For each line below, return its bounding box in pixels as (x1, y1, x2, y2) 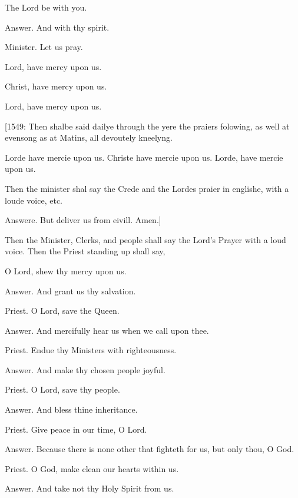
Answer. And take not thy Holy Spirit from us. (5, 482, 174, 494)
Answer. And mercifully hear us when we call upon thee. (5, 324, 209, 336)
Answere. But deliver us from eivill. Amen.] (5, 214, 161, 226)
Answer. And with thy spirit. (5, 21, 110, 33)
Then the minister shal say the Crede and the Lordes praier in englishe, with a (5, 182, 289, 194)
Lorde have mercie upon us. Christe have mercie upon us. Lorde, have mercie (5, 151, 283, 163)
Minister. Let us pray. (5, 41, 83, 53)
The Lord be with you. (5, 1, 87, 13)
